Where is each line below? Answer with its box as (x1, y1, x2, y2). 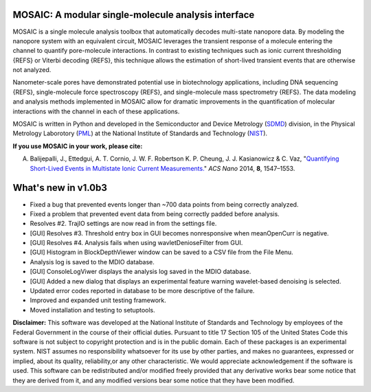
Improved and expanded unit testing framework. (30, 296, 166, 305)
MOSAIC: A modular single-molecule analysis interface (12, 9, 255, 21)
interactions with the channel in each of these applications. (12, 107, 180, 115)
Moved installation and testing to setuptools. (30, 305, 156, 314)
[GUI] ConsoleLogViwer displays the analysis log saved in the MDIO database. (30, 268, 251, 276)
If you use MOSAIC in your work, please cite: (12, 141, 143, 150)
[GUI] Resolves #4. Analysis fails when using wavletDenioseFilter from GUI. (30, 239, 243, 247)
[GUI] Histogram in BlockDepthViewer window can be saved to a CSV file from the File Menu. (30, 248, 293, 257)
